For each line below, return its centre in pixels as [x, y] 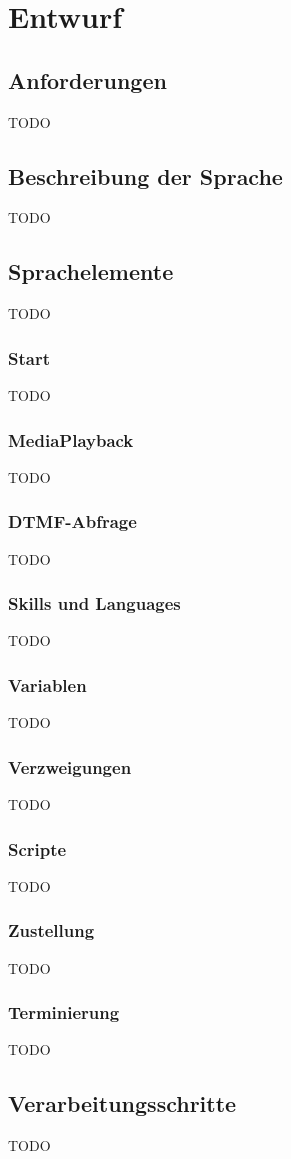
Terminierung [64, 1012]
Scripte [37, 848]
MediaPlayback [71, 439]
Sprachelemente [91, 271]
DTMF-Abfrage [72, 521]
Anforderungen [87, 79]
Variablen [47, 684]
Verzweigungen [70, 766]
